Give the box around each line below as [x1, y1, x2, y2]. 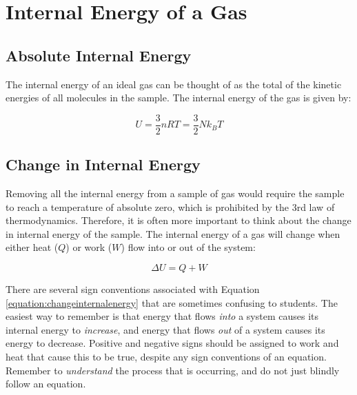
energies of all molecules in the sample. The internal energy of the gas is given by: [6, 90, 351, 105]
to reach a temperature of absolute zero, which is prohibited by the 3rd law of [6, 199, 335, 214]
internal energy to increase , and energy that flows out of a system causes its [6, 322, 325, 336]
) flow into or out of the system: [121, 240, 256, 254]
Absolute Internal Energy [6, 44, 192, 65]
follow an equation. [6, 376, 86, 391]
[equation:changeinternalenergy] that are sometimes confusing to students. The [6, 295, 338, 310]
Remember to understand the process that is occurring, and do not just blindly [6, 363, 340, 377]
